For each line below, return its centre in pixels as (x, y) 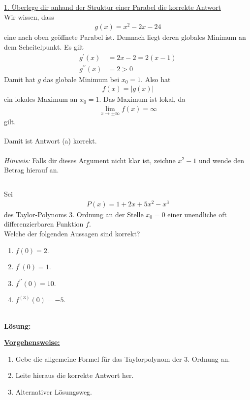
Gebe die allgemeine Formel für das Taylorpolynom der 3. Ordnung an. (123, 358)
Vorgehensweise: (32, 342)
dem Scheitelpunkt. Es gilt (44, 46)
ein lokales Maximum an (41, 99)
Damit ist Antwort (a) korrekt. (50, 141)
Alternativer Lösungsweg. (54, 391)
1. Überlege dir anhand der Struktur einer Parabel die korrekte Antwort (112, 7)
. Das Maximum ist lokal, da (142, 99)
